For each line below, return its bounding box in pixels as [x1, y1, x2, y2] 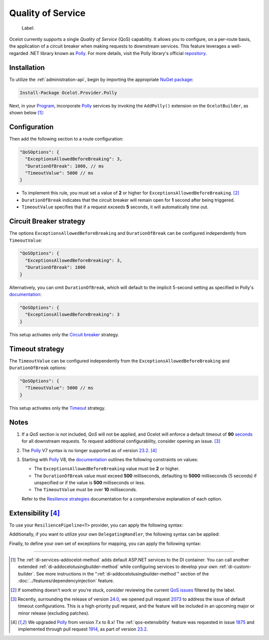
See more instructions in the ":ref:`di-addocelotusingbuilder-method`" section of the [36, 571, 209, 577]
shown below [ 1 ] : [9, 109, 44, 115]
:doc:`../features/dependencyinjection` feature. [18, 578, 115, 584]
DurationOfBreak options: [9, 365, 67, 371]
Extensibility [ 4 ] [9, 509, 60, 517]
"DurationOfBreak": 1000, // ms [25, 163, 104, 169]
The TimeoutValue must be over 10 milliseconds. [34, 487, 137, 493]
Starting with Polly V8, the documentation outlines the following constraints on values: [21, 456, 199, 462]
